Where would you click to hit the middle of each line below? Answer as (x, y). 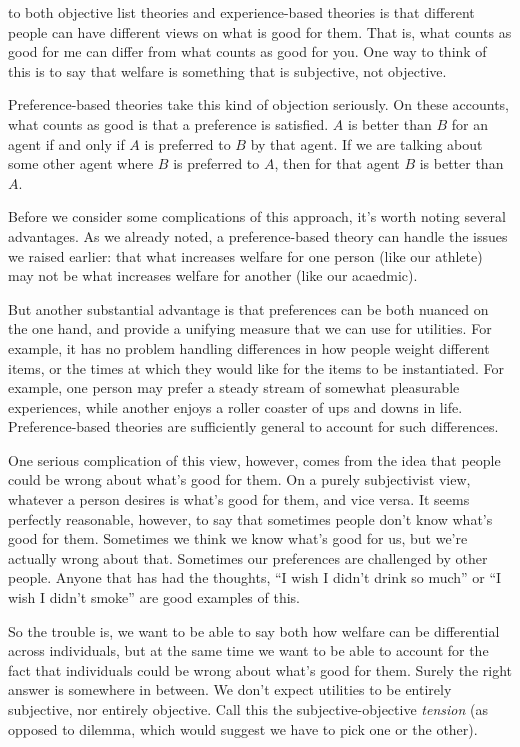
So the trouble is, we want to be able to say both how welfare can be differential (254, 630)
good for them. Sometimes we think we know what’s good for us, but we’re (238, 538)
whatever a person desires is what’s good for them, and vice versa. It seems (239, 499)
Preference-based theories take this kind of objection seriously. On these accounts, (258, 104)
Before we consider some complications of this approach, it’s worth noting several (257, 216)
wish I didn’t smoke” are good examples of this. (154, 597)
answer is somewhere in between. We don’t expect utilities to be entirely (230, 689)
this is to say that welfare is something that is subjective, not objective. (227, 70)
